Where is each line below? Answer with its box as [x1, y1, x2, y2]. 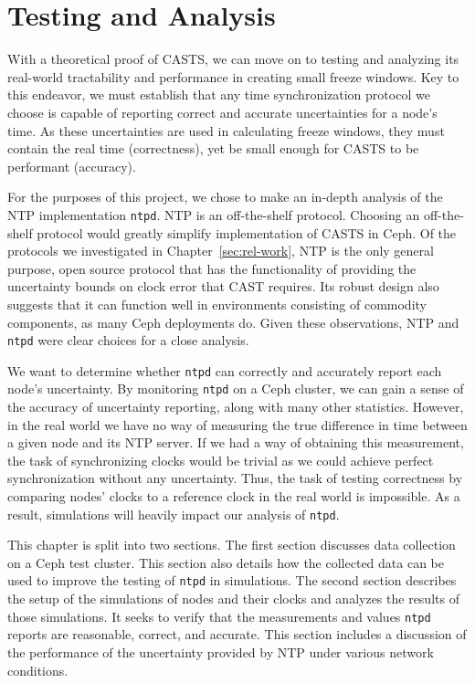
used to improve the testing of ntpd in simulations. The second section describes [7, 571, 457, 590]
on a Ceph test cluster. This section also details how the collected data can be [7, 552, 444, 572]
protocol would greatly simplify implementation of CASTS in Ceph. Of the [37, 223, 457, 242]
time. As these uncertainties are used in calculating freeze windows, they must [7, 121, 445, 140]
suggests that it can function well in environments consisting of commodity [7, 294, 427, 313]
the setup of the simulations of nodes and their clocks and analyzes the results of [7, 589, 459, 608]
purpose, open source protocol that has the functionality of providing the [7, 258, 417, 278]
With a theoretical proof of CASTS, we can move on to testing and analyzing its [7, 49, 459, 68]
